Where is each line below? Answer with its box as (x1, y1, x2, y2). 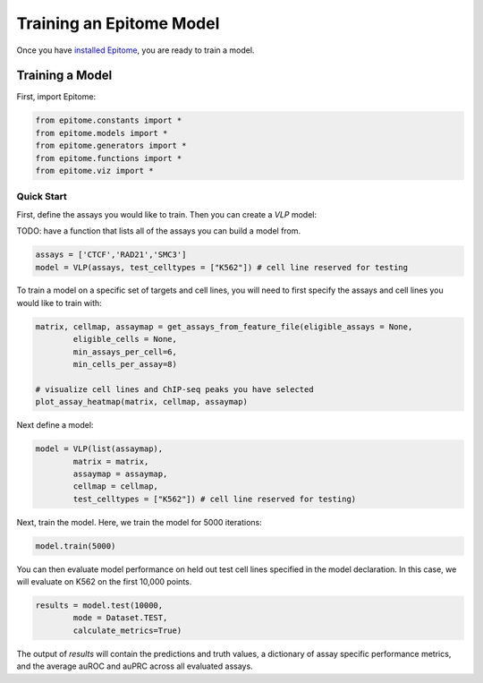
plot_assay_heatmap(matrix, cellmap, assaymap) (35, 397, 248, 407)
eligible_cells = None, (72, 334, 178, 345)
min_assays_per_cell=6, (72, 346, 178, 357)
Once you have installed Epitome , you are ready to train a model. (16, 45, 255, 55)
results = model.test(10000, (35, 601, 164, 610)
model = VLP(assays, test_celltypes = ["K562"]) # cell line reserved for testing (35, 262, 409, 272)
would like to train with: (16, 297, 102, 308)
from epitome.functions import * (35, 153, 182, 163)
